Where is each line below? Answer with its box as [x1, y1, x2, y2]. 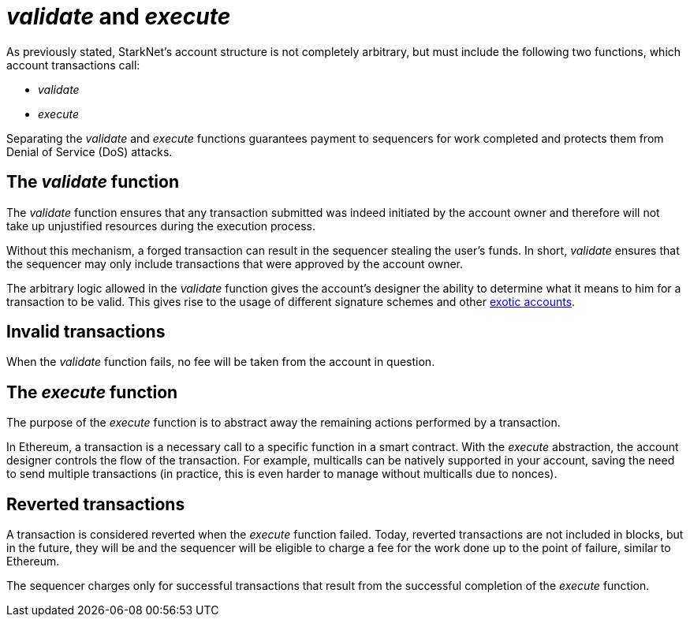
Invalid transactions [6, 322, 166, 342]
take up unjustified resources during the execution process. [6, 218, 315, 233]
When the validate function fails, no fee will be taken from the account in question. [6, 355, 435, 369]
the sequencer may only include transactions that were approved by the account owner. [6, 256, 464, 270]
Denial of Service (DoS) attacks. [6, 144, 173, 159]
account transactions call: [6, 58, 140, 72]
